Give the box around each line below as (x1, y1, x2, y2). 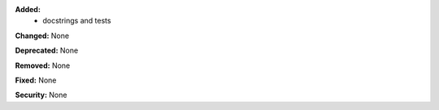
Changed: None (15, 31, 69, 40)
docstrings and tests (42, 16, 111, 26)
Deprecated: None (15, 45, 79, 56)
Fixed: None (15, 75, 57, 85)
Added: (15, 5, 41, 14)
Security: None (15, 90, 67, 100)
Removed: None (15, 61, 71, 70)
